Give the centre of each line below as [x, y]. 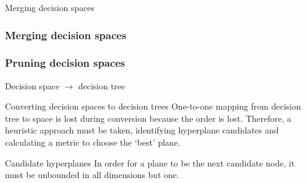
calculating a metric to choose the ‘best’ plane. [93, 142]
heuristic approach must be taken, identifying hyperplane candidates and [142, 130]
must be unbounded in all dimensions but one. [92, 175]
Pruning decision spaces [65, 63]
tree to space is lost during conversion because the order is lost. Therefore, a [148, 118]
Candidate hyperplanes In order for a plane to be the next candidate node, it [150, 162]
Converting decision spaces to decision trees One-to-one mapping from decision [153, 106]
